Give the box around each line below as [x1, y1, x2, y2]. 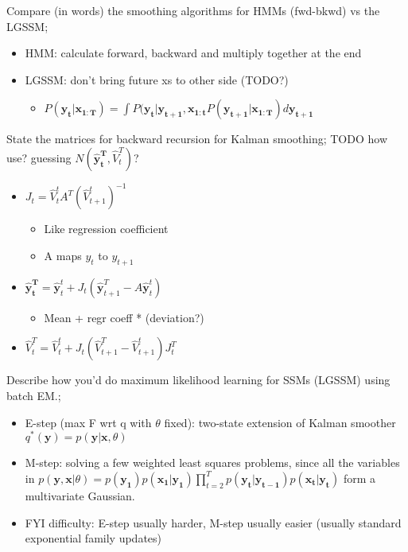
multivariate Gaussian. [25, 487, 135, 503]
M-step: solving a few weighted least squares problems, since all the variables [25, 454, 400, 471]
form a [343, 469, 375, 486]
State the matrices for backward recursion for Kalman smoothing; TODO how [6, 130, 387, 147]
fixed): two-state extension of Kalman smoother [164, 414, 396, 430]
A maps [44, 247, 82, 264]
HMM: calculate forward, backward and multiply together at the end [25, 45, 362, 61]
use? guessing [6, 149, 72, 165]
